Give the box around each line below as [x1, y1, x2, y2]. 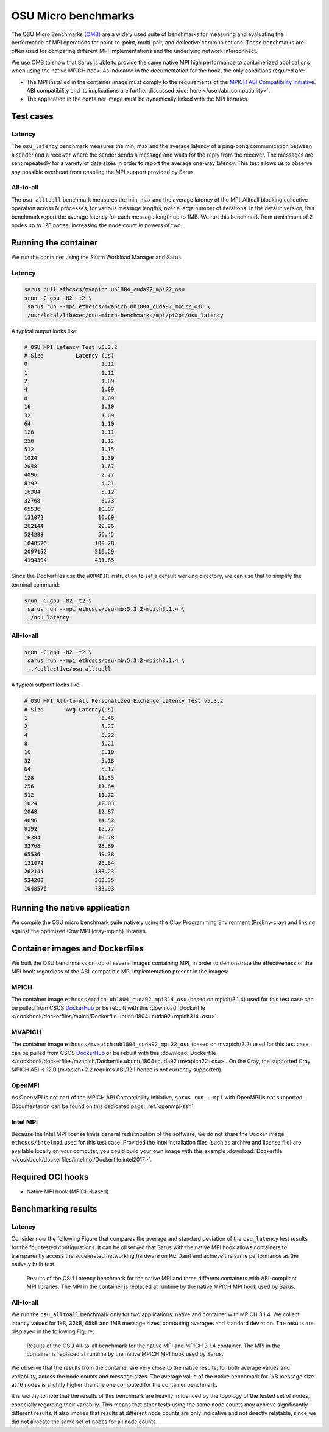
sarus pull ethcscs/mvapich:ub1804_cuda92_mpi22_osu [24, 286, 185, 293]
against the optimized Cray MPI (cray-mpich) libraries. [11, 927, 147, 934]
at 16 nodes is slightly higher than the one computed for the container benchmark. [11, 1381, 218, 1389]
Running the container [11, 238, 98, 248]
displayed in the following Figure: [11, 1328, 94, 1335]
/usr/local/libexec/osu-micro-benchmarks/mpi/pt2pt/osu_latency [27, 311, 224, 319]
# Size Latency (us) [24, 352, 115, 359]
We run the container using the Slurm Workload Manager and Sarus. [11, 253, 183, 261]
